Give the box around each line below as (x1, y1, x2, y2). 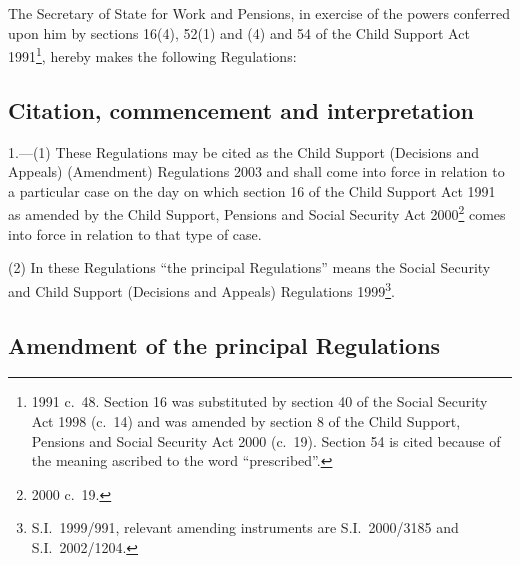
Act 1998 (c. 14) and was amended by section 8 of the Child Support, (31, 410, 461, 431)
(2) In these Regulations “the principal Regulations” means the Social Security (8, 257, 491, 278)
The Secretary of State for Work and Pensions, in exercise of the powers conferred (8, 3, 511, 23)
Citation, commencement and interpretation (8, 94, 474, 125)
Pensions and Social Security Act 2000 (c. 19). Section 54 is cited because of (31, 430, 501, 451)
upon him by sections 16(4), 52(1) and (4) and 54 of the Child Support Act (8, 22, 470, 43)
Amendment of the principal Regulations (8, 329, 441, 360)
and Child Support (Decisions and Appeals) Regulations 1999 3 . (8, 277, 395, 301)
